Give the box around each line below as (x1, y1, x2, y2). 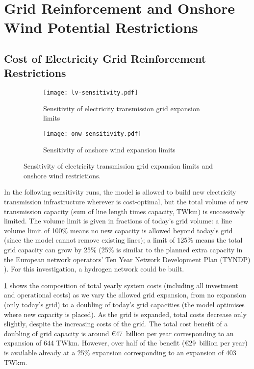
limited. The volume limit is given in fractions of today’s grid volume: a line (4, 216, 232, 226)
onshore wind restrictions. (24, 170, 101, 180)
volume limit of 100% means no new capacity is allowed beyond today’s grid (4, 225, 233, 235)
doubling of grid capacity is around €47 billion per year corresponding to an (4, 328, 234, 338)
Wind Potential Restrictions (4, 17, 198, 37)
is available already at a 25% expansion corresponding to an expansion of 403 (4, 347, 236, 357)
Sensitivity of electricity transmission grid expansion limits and (24, 161, 213, 171)
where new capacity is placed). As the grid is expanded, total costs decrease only (4, 309, 247, 319)
